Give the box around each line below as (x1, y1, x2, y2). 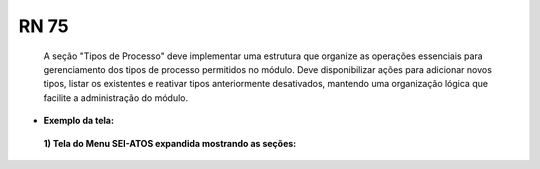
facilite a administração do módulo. (43, 91, 189, 104)
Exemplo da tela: (43, 115, 115, 127)
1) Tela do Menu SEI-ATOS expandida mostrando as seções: (43, 137, 297, 149)
